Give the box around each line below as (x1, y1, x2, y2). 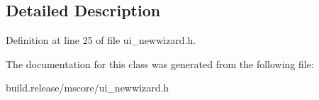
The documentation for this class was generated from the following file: (6, 56, 314, 71)
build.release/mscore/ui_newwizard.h (6, 80, 169, 95)
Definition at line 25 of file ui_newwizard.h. (6, 33, 196, 48)
